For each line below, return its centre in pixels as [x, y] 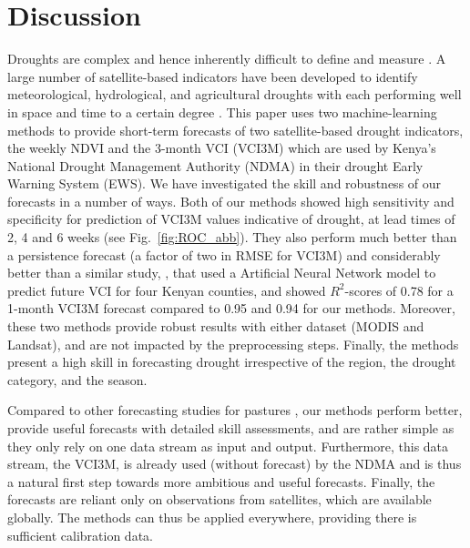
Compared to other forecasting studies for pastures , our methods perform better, [235, 410]
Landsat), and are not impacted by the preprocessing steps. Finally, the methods [233, 344]
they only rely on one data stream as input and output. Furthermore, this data [228, 446]
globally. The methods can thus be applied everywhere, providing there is [212, 517]
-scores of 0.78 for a [399, 290]
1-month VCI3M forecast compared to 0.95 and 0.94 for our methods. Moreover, [231, 308]
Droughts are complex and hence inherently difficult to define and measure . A [227, 59]
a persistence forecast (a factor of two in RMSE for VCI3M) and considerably [224, 254]
